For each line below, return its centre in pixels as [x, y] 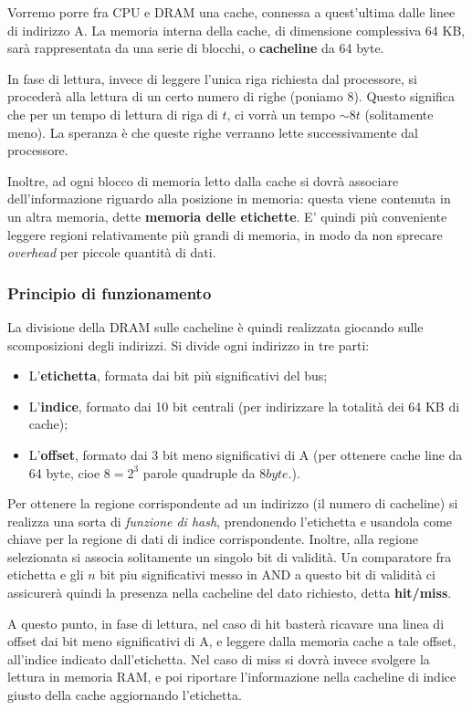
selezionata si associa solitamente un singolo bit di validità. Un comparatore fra [230, 556]
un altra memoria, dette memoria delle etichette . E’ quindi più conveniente [227, 216]
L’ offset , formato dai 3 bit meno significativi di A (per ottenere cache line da [246, 454]
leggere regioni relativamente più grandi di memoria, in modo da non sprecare [225, 234]
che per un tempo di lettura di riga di [113, 114]
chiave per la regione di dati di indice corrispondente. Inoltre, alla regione [213, 539]
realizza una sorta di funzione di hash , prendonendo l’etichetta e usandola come [230, 521]
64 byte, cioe [64, 472]
